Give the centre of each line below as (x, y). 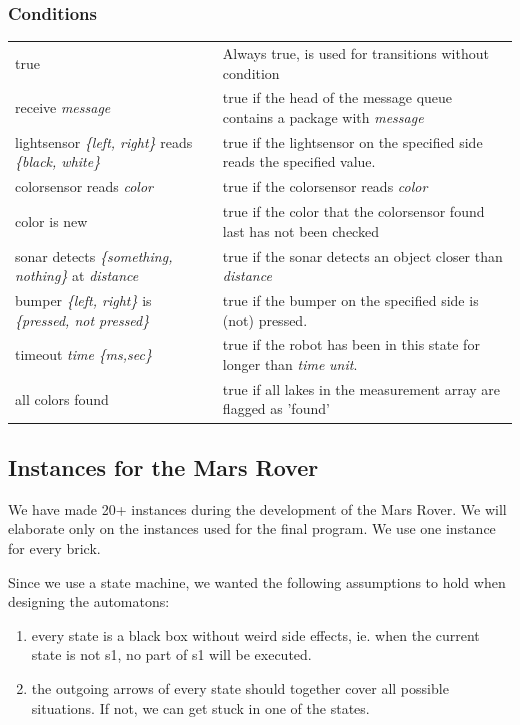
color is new (51, 220)
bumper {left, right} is (83, 300)
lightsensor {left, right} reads (104, 141)
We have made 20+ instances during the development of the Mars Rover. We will (257, 508)
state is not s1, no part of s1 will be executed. (171, 654)
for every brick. (54, 547)
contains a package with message (323, 117)
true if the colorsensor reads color (325, 186)
